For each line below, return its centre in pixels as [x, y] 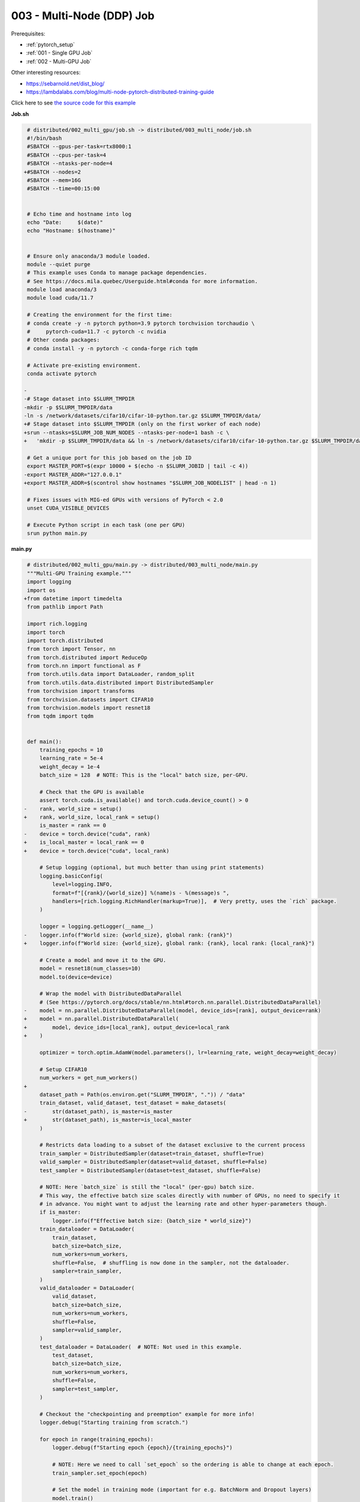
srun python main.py [57, 534]
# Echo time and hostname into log [79, 214]
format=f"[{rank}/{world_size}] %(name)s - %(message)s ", [141, 893]
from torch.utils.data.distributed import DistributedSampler [121, 683]
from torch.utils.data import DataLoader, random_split [111, 674]
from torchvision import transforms [81, 691]
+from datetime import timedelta [73, 598]
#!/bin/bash [45, 138]
